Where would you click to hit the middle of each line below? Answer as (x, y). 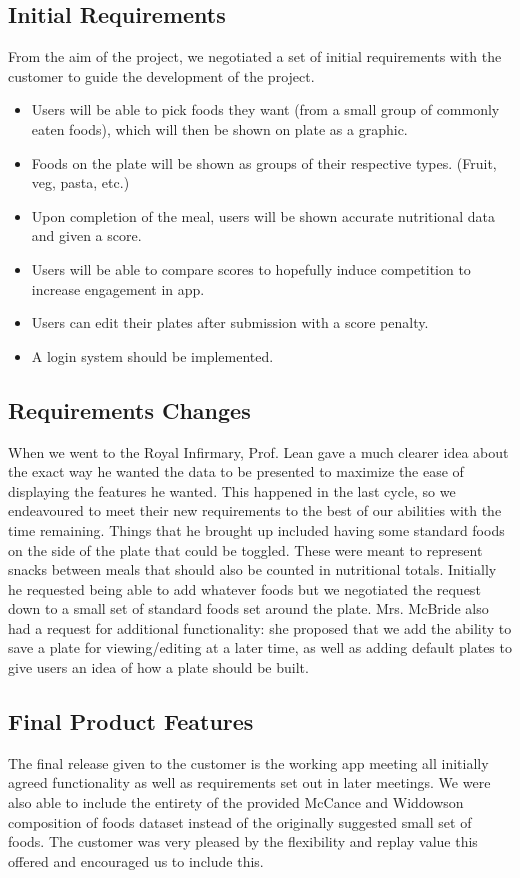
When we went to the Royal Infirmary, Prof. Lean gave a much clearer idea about (258, 451)
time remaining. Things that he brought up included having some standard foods (256, 529)
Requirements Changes (129, 409)
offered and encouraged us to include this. (136, 860)
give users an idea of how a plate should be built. (158, 667)
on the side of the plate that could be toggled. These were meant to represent (245, 549)
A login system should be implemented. (152, 355)
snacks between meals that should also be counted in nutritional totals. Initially (252, 569)
